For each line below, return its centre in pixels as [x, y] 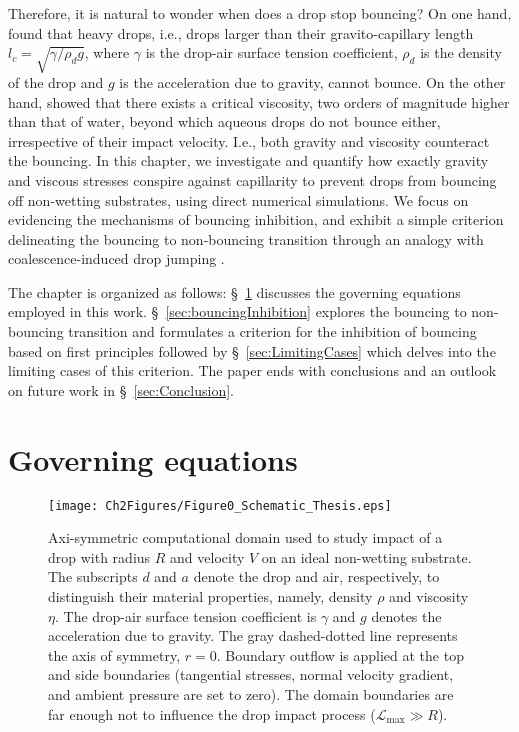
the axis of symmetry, [114, 654]
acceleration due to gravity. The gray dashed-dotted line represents [253, 635]
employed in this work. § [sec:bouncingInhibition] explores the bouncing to [237, 311]
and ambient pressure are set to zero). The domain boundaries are [251, 693]
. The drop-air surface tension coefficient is [185, 615]
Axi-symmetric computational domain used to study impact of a [245, 537]
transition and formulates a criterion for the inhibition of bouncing [272, 331]
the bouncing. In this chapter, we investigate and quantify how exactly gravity [248, 160]
